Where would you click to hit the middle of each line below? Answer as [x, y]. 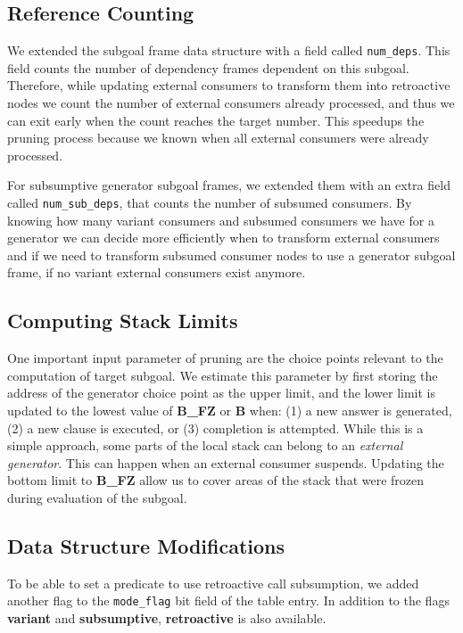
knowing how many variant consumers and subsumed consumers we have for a [221, 220]
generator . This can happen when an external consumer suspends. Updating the [226, 462]
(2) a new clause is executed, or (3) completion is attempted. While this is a [215, 427]
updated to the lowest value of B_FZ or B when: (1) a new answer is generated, [230, 411]
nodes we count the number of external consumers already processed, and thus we [231, 103]
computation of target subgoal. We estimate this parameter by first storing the [223, 375]
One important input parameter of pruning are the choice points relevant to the [225, 358]
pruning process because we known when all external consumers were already [218, 138]
